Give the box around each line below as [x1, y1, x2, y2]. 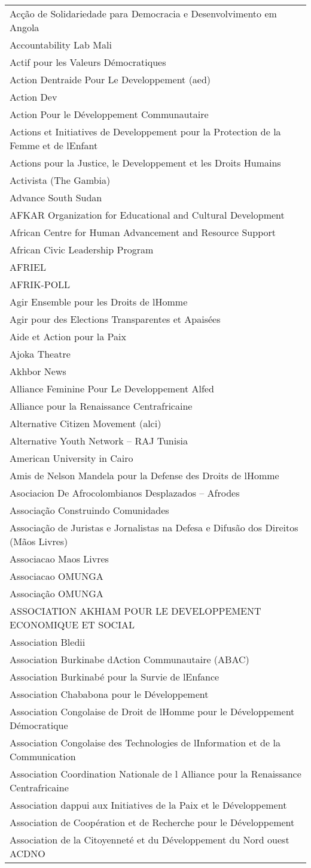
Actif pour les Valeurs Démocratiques [10, 55, 166, 69]
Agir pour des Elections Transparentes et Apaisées [10, 312, 221, 326]
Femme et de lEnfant [10, 138, 98, 152]
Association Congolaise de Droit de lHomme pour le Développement [10, 704, 295, 718]
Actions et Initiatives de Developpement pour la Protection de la [10, 125, 281, 138]
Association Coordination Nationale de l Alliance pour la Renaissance [10, 767, 301, 781]
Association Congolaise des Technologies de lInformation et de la [10, 736, 280, 749]
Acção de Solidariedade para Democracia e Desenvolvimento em [10, 7, 277, 20]
